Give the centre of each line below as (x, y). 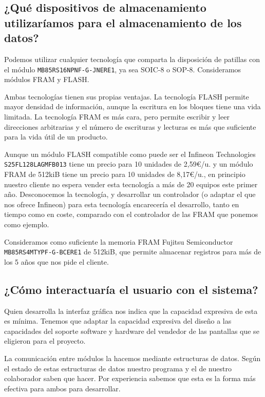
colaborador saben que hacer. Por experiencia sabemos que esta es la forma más (130, 378)
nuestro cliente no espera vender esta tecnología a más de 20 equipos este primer (131, 184)
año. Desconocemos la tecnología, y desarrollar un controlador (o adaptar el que (130, 194)
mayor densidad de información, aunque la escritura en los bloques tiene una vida (132, 106)
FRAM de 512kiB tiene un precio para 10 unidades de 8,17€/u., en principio (125, 174)
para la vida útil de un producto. (56, 137)
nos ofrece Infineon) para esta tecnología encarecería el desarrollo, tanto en (122, 204)
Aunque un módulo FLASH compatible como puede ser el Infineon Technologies (130, 154)
